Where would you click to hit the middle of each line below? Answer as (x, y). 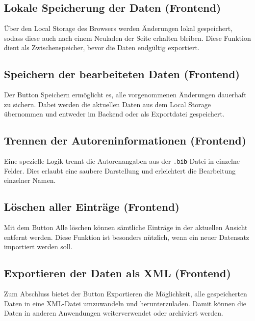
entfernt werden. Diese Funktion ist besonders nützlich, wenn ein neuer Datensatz (127, 237)
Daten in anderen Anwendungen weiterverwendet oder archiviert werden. (114, 313)
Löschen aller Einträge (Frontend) (92, 207)
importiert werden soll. (38, 247)
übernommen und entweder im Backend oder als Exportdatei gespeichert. (114, 114)
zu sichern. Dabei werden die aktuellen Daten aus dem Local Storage (108, 104)
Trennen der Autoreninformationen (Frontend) (125, 140)
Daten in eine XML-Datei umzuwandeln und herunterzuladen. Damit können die (125, 303)
